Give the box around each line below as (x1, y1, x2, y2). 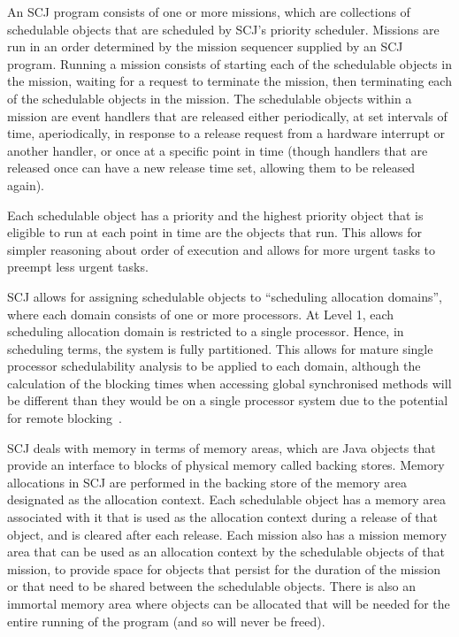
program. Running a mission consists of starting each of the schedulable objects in (7, 54, 452, 73)
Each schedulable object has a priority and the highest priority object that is (7, 205, 424, 224)
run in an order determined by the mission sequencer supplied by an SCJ (7, 37, 403, 56)
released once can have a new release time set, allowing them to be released (7, 158, 416, 177)
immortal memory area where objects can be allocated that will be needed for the (7, 595, 450, 612)
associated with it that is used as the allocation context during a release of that (7, 508, 439, 526)
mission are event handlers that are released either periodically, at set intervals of (7, 106, 448, 125)
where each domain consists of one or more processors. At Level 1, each (7, 304, 394, 323)
